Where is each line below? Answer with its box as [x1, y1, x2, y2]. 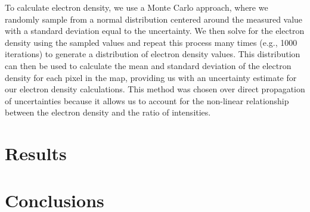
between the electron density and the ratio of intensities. [5, 106, 211, 119]
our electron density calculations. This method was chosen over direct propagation [5, 83, 305, 95]
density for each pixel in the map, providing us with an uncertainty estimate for [5, 71, 297, 83]
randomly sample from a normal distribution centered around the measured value [5, 13, 303, 25]
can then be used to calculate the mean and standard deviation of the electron [5, 59, 292, 71]
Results [5, 141, 67, 166]
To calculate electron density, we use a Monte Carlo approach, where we [5, 1, 268, 13]
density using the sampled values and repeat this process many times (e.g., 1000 [5, 36, 297, 48]
